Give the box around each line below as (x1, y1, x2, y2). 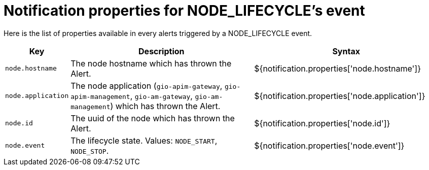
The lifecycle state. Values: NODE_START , (70, 135, 218, 146)
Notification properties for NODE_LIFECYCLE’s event (4, 2, 365, 19)
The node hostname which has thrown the (70, 58, 232, 69)
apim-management (70, 92, 130, 100)
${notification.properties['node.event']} (254, 140, 405, 151)
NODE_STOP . (70, 145, 109, 156)
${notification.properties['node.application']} (254, 90, 425, 101)
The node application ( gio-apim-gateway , (70, 80, 223, 91)
